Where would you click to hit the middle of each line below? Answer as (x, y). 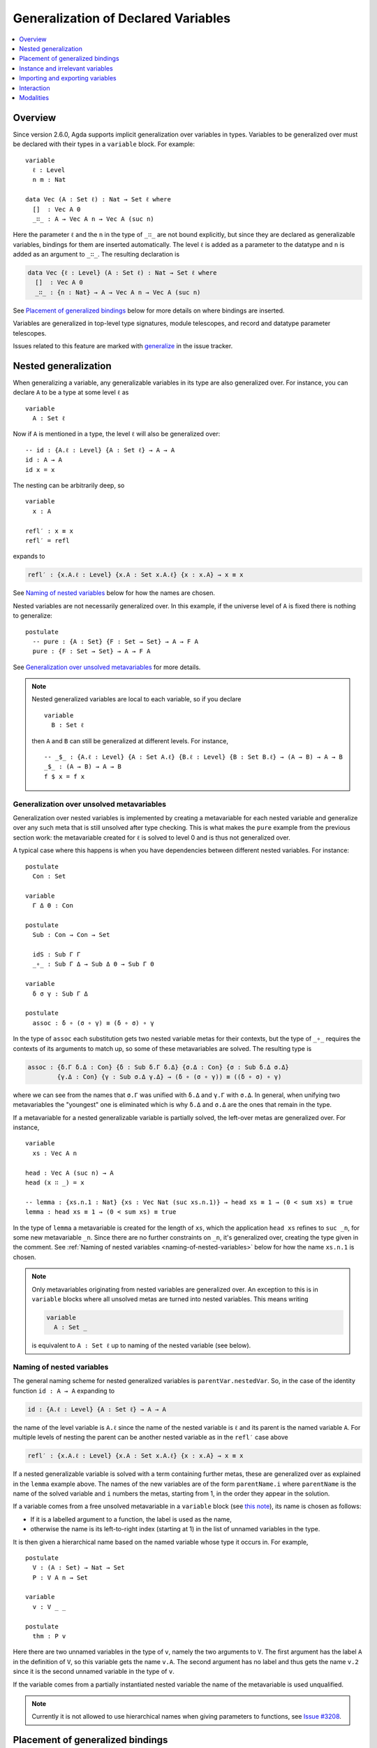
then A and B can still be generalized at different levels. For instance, (130, 740)
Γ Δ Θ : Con (53, 906)
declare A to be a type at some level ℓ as (71, 392)
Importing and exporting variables (68, 78)
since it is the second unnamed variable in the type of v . (94, 1672)
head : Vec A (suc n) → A (70, 1173)
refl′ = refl (47, 541)
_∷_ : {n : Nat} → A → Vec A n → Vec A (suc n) (118, 292)
